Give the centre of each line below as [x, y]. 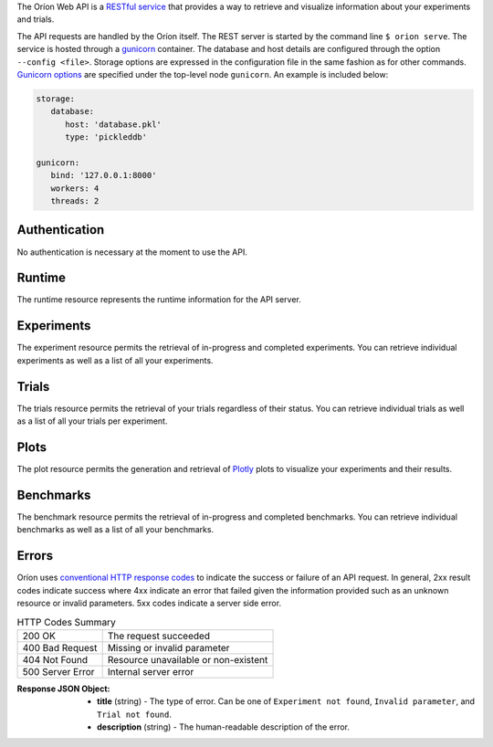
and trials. [36, 19]
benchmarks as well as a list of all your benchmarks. [115, 530]
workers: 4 [75, 188]
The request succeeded [158, 636]
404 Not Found [55, 659]
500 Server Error [58, 671]
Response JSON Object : [63, 689]
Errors [35, 556]
